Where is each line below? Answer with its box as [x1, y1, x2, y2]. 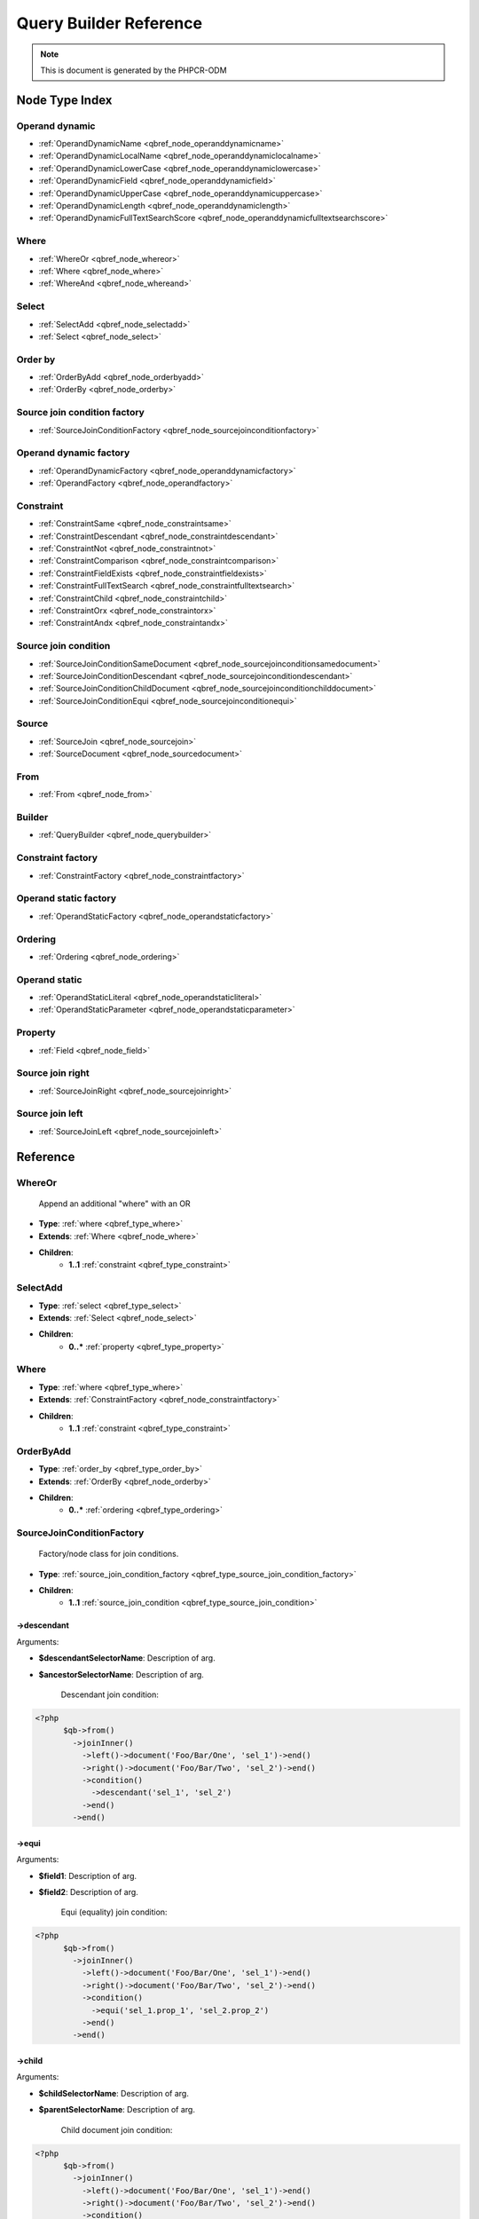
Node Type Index [16, 92, 113, 107]
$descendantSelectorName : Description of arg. [38, 1653, 216, 1663]
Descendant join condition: [60, 1689, 159, 1700]
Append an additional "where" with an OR [38, 1198, 191, 1209]
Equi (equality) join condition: [60, 1907, 168, 1917]
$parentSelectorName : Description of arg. [38, 2104, 195, 2115]
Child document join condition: [60, 2124, 173, 2135]
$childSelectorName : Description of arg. [38, 2088, 190, 2098]
